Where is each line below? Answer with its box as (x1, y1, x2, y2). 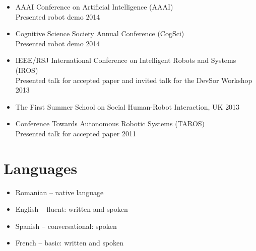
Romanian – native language (15, 187, 104, 197)
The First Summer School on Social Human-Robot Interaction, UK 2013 (15, 101, 240, 112)
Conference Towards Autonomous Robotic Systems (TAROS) (15, 118, 205, 129)
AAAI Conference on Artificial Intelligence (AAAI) (15, 2, 173, 12)
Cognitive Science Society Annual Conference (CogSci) (15, 28, 184, 39)
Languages (4, 157, 78, 178)
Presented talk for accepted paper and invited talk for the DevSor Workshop (15, 74, 252, 85)
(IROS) (15, 64, 38, 75)
